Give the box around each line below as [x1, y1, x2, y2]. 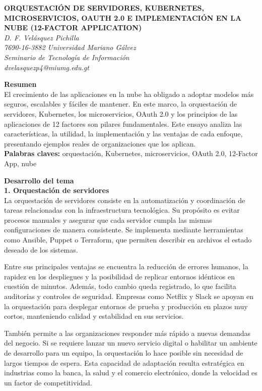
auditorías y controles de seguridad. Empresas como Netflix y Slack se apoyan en [4, 291, 254, 302]
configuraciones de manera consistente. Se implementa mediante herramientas [4, 224, 243, 235]
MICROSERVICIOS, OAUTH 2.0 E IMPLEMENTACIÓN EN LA [4, 12, 242, 23]
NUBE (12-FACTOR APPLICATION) [4, 22, 142, 33]
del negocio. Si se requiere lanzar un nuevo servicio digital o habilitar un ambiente [4, 337, 257, 348]
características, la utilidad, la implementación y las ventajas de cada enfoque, [4, 128, 243, 139]
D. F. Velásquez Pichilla [4, 32, 79, 42]
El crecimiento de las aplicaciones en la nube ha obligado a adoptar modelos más [4, 88, 254, 99]
